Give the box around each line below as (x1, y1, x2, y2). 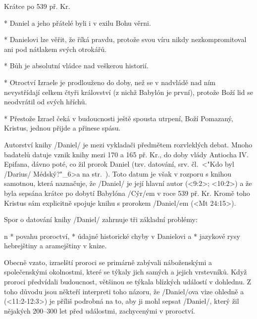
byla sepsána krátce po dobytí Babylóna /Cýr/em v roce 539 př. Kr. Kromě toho (4, 187, 250, 198)
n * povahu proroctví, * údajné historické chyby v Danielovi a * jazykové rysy (4, 230, 240, 241)
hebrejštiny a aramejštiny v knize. (4, 240, 107, 251)
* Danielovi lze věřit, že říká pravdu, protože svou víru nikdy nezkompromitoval (4, 34, 247, 45)
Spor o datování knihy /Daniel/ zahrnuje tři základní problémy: (4, 214, 198, 225)
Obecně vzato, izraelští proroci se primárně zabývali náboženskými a (4, 257, 212, 267)
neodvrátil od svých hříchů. (4, 96, 87, 107)
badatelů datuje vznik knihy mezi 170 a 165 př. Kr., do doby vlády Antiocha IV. (4, 149, 249, 159)
